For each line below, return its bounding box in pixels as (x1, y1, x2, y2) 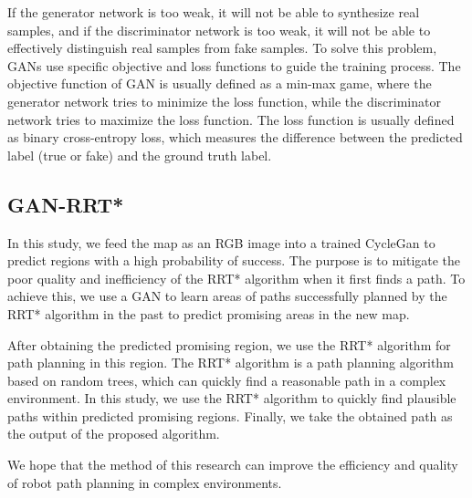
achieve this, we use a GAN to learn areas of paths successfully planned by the (7, 286, 447, 306)
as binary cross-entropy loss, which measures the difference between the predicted (7, 128, 463, 147)
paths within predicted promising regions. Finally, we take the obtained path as (7, 406, 453, 425)
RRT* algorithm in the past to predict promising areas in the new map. (7, 304, 410, 323)
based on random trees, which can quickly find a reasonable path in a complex (7, 370, 446, 389)
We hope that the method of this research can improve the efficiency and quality (7, 455, 458, 474)
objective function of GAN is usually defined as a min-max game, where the (7, 74, 432, 93)
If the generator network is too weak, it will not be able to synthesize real (7, 3, 420, 21)
